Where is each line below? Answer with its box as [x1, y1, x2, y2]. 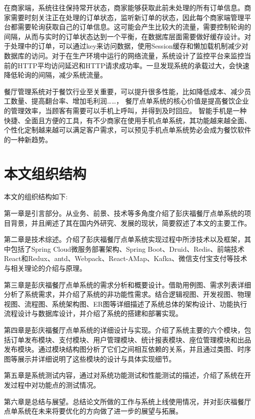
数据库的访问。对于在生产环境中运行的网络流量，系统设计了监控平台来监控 [4, 50, 244, 60]
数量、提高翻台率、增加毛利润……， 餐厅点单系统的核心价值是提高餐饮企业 [10, 96, 249, 106]
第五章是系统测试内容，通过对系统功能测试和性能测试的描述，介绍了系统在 [4, 370, 244, 380]
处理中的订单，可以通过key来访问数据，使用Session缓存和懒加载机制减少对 [10, 41, 249, 51]
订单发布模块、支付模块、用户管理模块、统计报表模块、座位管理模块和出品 [10, 334, 251, 344]
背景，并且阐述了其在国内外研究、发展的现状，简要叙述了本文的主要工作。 [10, 217, 251, 228]
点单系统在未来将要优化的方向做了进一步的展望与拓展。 [4, 406, 182, 416]
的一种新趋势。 [4, 134, 52, 144]
